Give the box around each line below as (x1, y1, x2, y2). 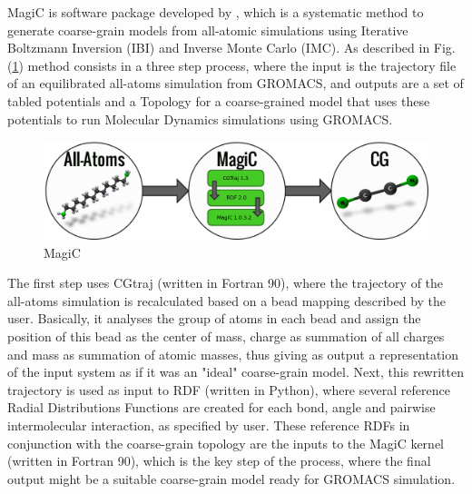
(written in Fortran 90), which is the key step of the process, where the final (7, 451, 431, 470)
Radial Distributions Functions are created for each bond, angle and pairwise (7, 398, 436, 417)
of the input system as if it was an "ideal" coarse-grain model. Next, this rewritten (7, 362, 465, 381)
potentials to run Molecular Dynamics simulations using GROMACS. (7, 109, 393, 128)
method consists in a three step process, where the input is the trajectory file (27, 55, 457, 74)
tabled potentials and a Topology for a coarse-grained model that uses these (7, 91, 430, 110)
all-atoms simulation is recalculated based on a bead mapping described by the (7, 291, 447, 310)
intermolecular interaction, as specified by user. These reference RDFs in (7, 415, 410, 434)
